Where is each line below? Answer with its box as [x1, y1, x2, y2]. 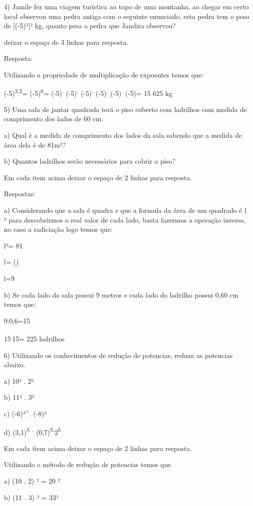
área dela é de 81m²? [4, 139, 66, 150]
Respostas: [4, 188, 36, 199]
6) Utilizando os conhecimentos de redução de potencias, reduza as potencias [4, 350, 233, 360]
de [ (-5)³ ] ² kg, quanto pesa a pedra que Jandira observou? [4, 20, 176, 31]
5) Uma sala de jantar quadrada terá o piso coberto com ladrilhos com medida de [4, 104, 247, 114]
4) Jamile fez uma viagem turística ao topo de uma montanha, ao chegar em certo [4, 1, 249, 11]
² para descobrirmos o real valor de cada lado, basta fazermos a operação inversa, [4, 214, 246, 225]
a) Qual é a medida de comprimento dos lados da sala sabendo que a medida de [4, 130, 242, 140]
